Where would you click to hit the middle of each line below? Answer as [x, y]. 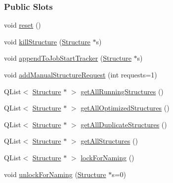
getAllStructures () [109, 141]
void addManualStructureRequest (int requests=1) [81, 74]
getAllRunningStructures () [122, 91]
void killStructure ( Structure [47, 41]
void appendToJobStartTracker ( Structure [68, 58]
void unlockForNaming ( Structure [55, 174]
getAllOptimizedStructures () [125, 108]
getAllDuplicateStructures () [124, 124]
